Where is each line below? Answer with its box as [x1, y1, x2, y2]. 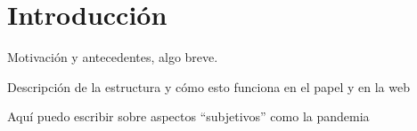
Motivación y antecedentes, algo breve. [7, 48, 218, 66]
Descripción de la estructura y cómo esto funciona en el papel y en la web [7, 77, 411, 96]
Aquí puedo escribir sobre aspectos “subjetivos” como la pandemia [7, 107, 370, 126]
